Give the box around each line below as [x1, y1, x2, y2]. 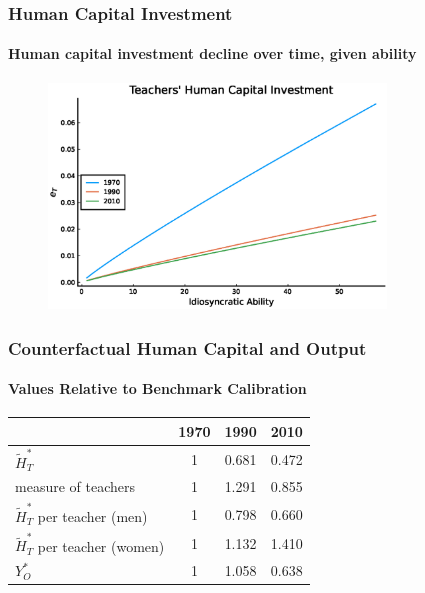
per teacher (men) [37, 505, 148, 526]
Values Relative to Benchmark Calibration [8, 378, 307, 399]
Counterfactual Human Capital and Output [8, 335, 367, 360]
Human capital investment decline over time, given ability [8, 43, 417, 64]
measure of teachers [15, 476, 135, 497]
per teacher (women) [37, 535, 165, 556]
